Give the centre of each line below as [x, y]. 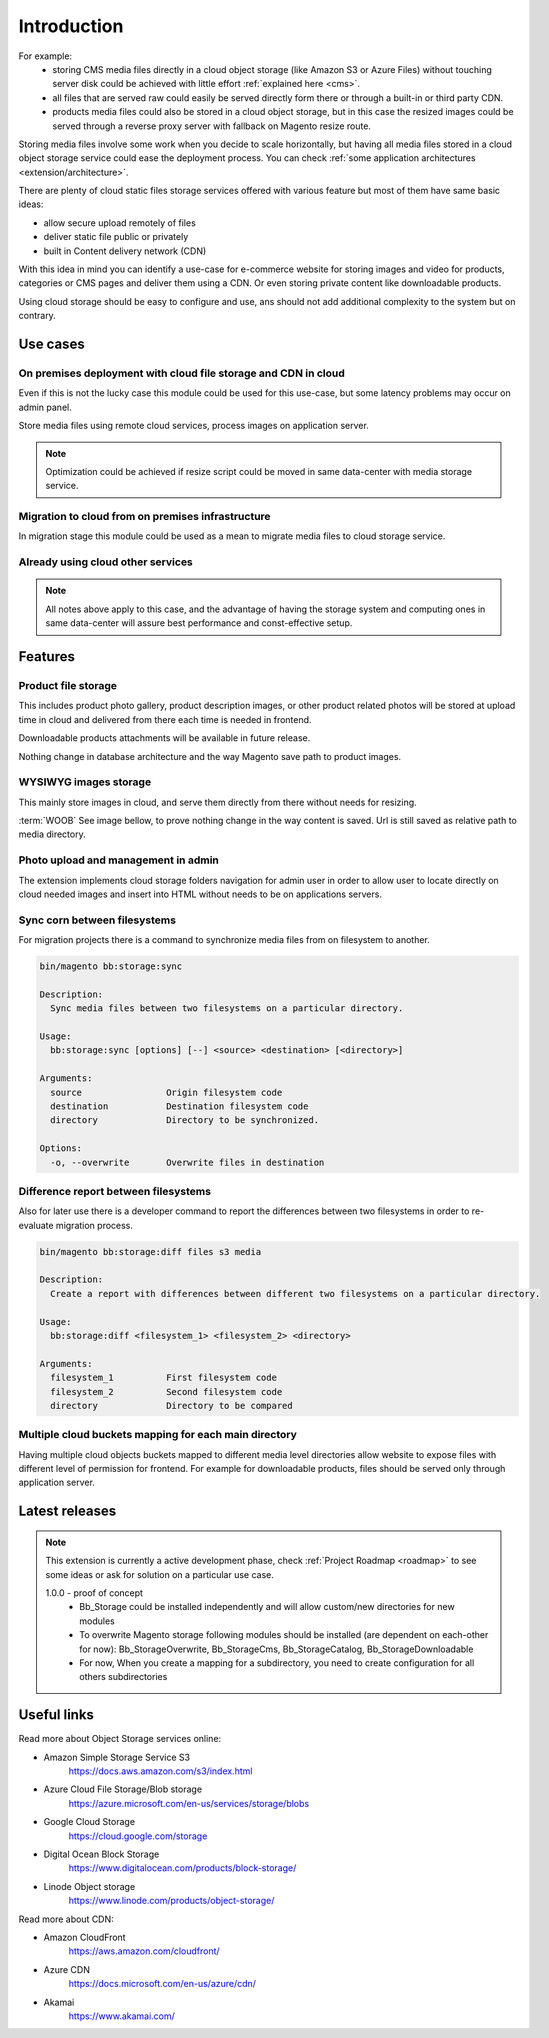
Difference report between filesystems [115, 1191]
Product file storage [68, 685]
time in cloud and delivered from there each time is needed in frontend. [165, 719]
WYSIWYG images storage [85, 782]
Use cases [51, 344]
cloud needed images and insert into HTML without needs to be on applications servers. [200, 894]
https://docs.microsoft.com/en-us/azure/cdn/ [162, 1984]
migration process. [94, 1225]
